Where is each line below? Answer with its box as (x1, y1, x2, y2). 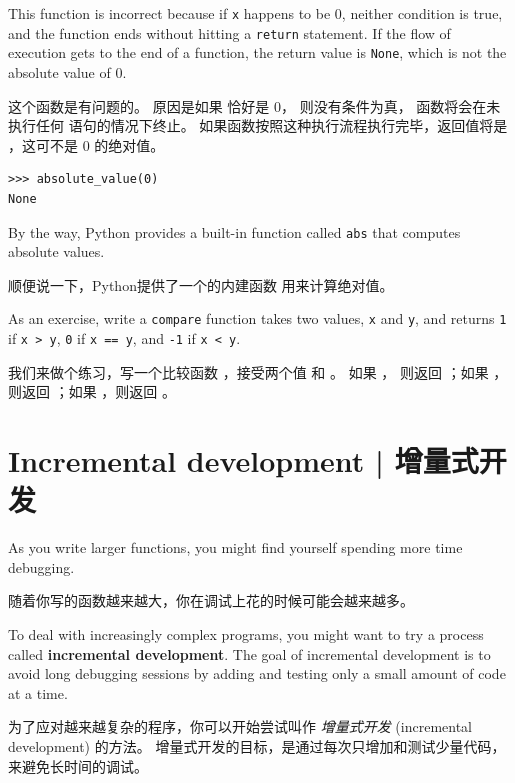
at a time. (8, 682, 68, 703)
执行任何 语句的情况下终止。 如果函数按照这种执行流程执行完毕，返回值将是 (8, 115, 508, 136)
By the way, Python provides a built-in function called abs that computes (8, 221, 461, 242)
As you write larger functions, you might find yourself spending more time (8, 537, 463, 558)
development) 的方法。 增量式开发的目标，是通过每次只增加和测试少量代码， (8, 735, 506, 756)
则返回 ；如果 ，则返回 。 (8, 381, 176, 402)
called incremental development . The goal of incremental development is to (8, 643, 491, 664)
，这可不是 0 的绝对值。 (8, 134, 165, 155)
